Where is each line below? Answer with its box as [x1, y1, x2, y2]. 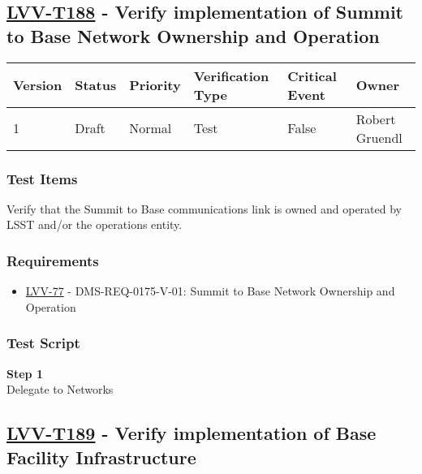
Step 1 [6, 364, 43, 381]
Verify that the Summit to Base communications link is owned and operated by [6, 200, 403, 217]
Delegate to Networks [6, 381, 114, 398]
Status [75, 75, 117, 95]
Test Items [6, 168, 78, 188]
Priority [129, 75, 181, 95]
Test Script [6, 333, 80, 353]
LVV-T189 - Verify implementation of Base [6, 420, 377, 446]
